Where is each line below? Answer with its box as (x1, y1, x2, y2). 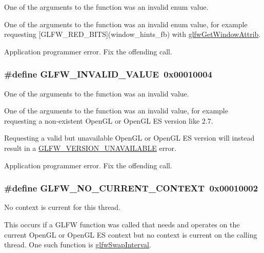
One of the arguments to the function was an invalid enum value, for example (4, 18, 248, 29)
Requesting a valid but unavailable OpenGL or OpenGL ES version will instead (4, 132, 255, 143)
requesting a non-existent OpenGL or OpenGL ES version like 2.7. (4, 115, 213, 126)
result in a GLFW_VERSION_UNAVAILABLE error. (4, 142, 176, 153)
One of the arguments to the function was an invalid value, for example (4, 105, 228, 116)
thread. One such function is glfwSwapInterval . (4, 239, 151, 250)
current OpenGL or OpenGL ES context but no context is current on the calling (4, 229, 257, 240)
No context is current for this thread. (4, 202, 121, 212)
